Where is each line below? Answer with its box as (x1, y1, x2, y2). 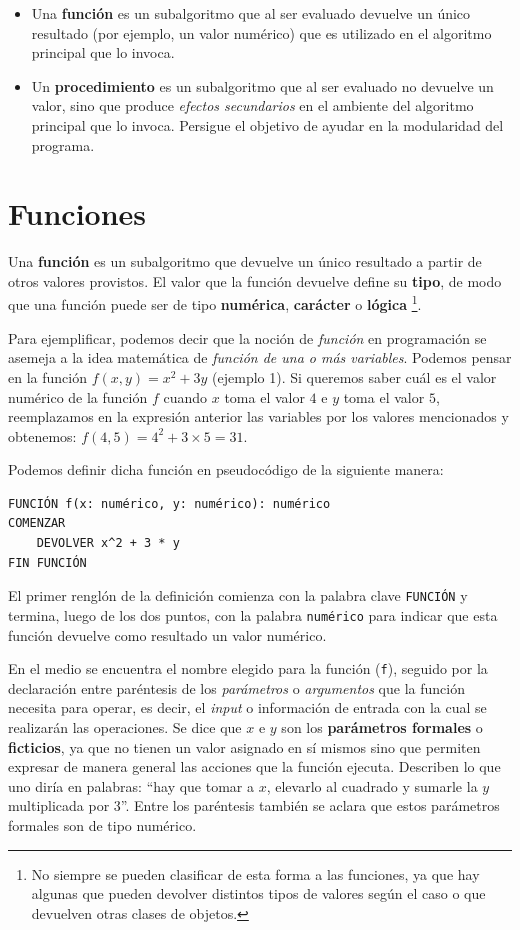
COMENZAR (8, 516, 66, 531)
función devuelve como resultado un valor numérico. (8, 624, 327, 645)
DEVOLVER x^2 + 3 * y (36, 536, 180, 551)
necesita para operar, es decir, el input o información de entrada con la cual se (8, 697, 487, 718)
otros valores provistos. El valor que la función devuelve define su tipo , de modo (8, 270, 502, 291)
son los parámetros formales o (281, 717, 483, 737)
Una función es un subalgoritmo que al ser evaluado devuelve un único (31, 3, 471, 23)
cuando (163, 386, 208, 407)
